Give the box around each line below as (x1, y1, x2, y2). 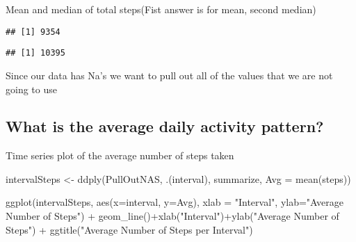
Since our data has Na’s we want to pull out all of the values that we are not (6, 67, 333, 82)
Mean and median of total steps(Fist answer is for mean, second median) (6, 2, 316, 16)
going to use (6, 81, 57, 96)
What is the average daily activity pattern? (6, 115, 324, 137)
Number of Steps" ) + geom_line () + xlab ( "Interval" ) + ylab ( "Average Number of (6, 209, 339, 223)
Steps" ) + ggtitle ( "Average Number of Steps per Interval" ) (6, 222, 253, 236)
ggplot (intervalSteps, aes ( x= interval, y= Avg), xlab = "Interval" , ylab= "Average (6, 195, 343, 209)
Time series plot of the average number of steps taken (6, 148, 234, 163)
